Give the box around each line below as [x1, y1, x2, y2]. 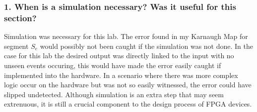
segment [4, 40, 29, 51]
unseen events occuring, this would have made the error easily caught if [4, 60, 221, 70]
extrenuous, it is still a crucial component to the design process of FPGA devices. [4, 99, 252, 109]
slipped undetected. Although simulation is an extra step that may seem [4, 89, 224, 99]
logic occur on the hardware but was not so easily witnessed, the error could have [4, 79, 252, 90]
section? [4, 11, 37, 24]
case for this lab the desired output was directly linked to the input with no [4, 50, 234, 61]
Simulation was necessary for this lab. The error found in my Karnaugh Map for [4, 31, 248, 41]
